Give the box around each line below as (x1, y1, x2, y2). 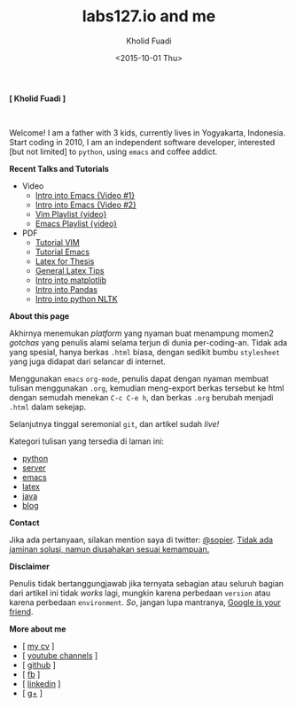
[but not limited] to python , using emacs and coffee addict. (9, 146, 218, 157)
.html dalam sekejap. (9, 401, 87, 412)
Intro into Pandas (35, 284, 97, 294)
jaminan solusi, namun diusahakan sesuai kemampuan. (9, 543, 210, 555)
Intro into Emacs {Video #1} (35, 190, 136, 200)
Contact (9, 517, 40, 528)
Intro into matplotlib (35, 275, 107, 285)
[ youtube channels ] (21, 649, 98, 661)
